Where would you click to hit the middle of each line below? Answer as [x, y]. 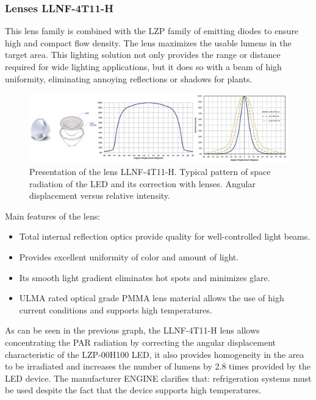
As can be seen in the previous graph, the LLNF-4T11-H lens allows [132, 330]
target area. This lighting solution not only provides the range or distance [143, 55]
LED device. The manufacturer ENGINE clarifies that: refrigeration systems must [158, 378]
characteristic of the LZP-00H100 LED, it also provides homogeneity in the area [155, 354]
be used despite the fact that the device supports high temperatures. [133, 390]
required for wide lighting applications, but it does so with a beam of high [143, 66]
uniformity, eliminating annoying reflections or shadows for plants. [129, 78]
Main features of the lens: [53, 216]
